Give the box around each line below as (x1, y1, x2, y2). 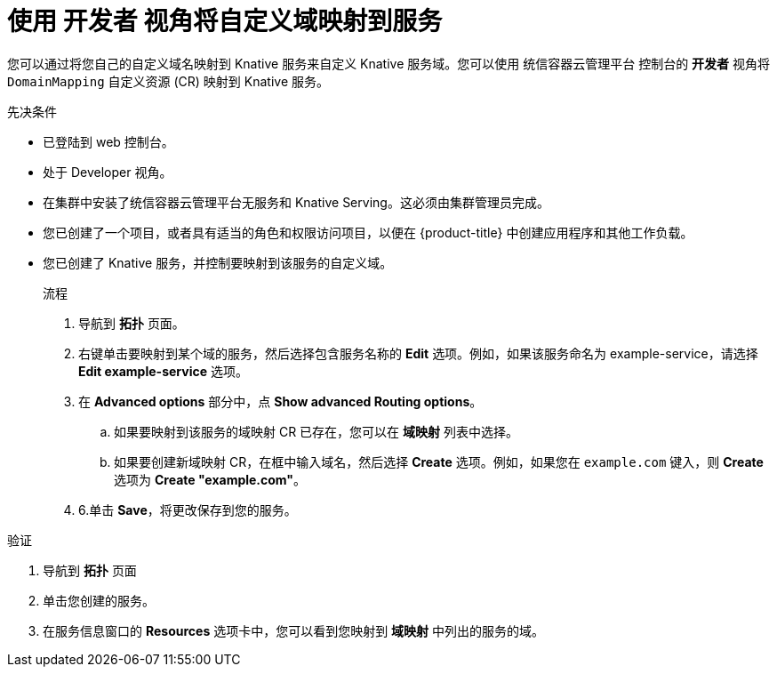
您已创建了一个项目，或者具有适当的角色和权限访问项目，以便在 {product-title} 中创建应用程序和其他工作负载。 (43, 224, 693, 240)
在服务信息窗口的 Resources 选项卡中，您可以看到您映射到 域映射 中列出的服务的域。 (43, 622, 545, 638)
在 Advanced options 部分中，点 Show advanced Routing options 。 (78, 393, 483, 409)
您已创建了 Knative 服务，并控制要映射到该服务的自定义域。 (43, 254, 393, 270)
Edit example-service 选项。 (78, 363, 248, 379)
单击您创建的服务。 (43, 592, 155, 608)
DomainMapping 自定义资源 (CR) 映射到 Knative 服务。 (7, 73, 329, 89)
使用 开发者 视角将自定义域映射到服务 (7, 6, 443, 36)
